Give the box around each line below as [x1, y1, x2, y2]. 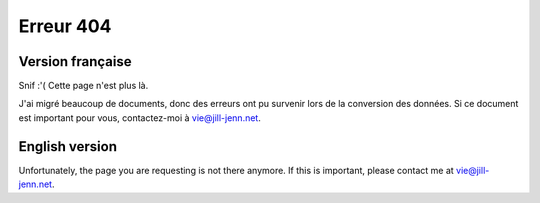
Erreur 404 [18, 15, 112, 37]
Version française [18, 53, 132, 70]
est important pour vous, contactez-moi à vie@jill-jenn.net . [18, 111, 262, 124]
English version [18, 138, 117, 155]
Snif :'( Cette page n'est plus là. [18, 80, 149, 92]
